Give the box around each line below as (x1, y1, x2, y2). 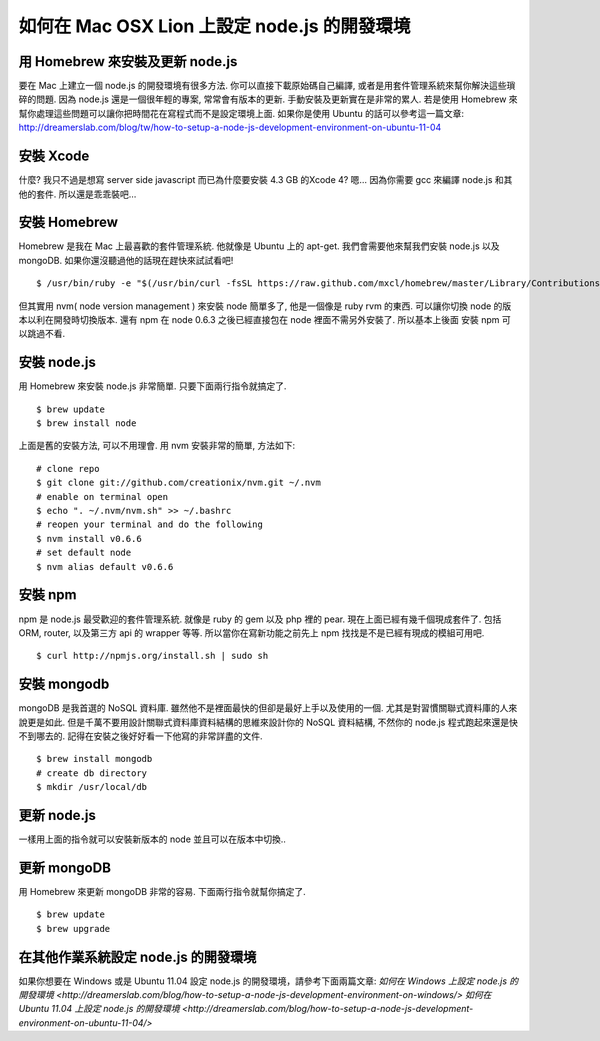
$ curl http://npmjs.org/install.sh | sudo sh (36, 650, 269, 662)
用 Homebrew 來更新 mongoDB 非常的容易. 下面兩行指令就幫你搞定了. (18, 885, 307, 897)
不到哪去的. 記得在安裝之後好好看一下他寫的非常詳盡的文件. (18, 730, 264, 742)
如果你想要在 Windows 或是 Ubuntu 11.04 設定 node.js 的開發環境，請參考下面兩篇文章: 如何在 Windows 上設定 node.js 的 (18, 975, 519, 987)
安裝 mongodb (18, 676, 110, 693)
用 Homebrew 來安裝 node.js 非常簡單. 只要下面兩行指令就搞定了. (18, 380, 287, 392)
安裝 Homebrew (18, 214, 119, 231)
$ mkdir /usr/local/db (36, 781, 148, 793)
